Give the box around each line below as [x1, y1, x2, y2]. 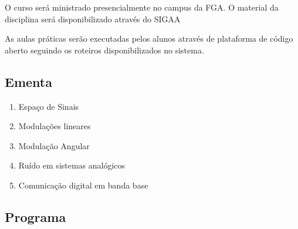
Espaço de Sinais [18, 100, 79, 112]
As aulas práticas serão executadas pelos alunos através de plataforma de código [5, 32, 293, 45]
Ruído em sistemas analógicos [18, 159, 126, 171]
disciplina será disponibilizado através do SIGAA [5, 12, 181, 25]
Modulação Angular [18, 139, 90, 151]
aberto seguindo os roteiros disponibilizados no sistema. [5, 43, 204, 56]
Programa [5, 207, 66, 225]
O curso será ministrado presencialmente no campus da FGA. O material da [5, 1, 279, 13]
